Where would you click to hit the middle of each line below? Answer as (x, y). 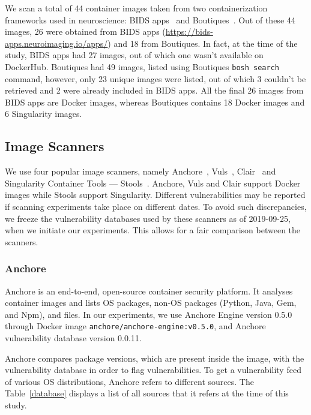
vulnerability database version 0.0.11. (73, 338)
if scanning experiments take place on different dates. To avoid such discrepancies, (156, 206)
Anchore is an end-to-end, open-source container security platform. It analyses (149, 291)
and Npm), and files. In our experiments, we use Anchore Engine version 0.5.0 (149, 314)
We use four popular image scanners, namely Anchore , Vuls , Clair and (140, 171)
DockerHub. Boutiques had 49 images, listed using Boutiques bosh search (142, 66)
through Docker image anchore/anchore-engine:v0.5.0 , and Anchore (135, 326)
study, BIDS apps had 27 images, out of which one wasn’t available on (134, 55)
